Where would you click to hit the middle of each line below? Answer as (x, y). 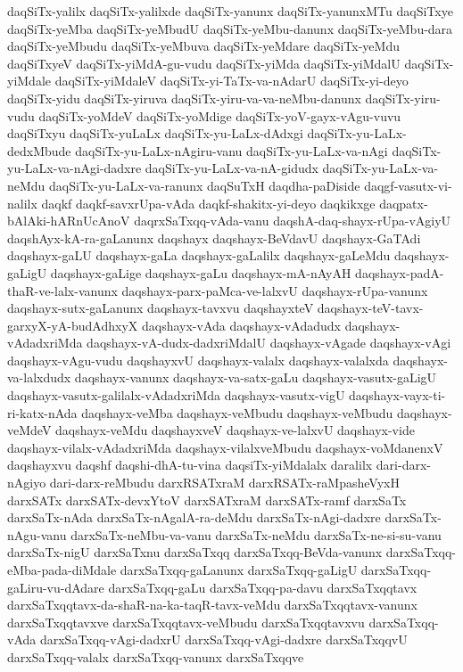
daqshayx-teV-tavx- (370, 308)
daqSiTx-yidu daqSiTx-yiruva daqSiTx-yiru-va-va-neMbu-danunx (184, 98)
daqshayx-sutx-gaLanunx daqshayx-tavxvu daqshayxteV (161, 308)
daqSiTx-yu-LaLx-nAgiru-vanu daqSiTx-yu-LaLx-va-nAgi (231, 150)
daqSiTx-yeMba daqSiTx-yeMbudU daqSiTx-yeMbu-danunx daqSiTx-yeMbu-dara (230, 28)
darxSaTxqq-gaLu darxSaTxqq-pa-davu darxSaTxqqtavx (263, 587)
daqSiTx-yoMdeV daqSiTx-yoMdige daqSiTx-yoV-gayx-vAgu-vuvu (220, 115)
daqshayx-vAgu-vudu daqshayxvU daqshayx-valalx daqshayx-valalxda (198, 360)
